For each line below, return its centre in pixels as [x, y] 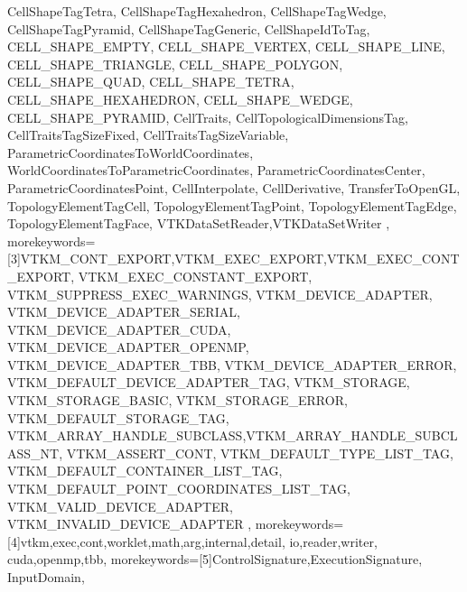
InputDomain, [46, 577]
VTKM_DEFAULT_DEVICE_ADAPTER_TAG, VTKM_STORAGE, [209, 382]
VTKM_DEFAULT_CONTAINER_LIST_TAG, [145, 471]
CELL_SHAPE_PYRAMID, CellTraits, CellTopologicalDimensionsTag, [208, 117]
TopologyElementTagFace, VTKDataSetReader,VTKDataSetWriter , [199, 223]
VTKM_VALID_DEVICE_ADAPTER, [120, 506]
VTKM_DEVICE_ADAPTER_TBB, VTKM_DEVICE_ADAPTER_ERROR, [232, 364]
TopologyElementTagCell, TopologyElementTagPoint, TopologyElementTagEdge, [232, 205]
